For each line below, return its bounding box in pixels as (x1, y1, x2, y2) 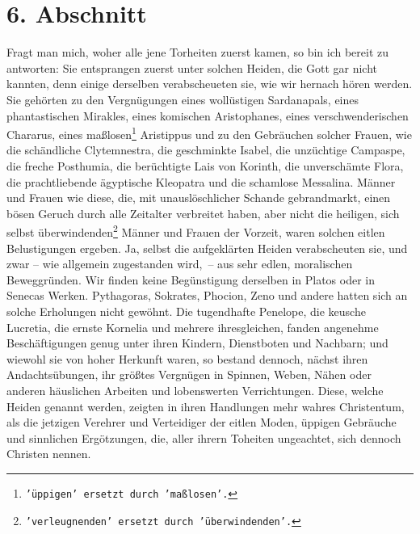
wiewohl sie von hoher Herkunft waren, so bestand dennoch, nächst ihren (6, 350, 368, 367)
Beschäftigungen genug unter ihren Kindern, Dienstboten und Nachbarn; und (6, 334, 388, 351)
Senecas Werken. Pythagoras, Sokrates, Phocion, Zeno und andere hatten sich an (6, 287, 408, 304)
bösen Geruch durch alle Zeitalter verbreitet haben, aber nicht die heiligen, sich (6, 204, 400, 221)
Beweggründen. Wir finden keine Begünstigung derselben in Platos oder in (6, 271, 376, 288)
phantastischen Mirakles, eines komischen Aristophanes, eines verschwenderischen (6, 107, 409, 124)
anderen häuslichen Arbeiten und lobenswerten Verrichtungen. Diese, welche (6, 381, 384, 398)
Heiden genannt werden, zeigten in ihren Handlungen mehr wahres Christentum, (6, 397, 405, 414)
